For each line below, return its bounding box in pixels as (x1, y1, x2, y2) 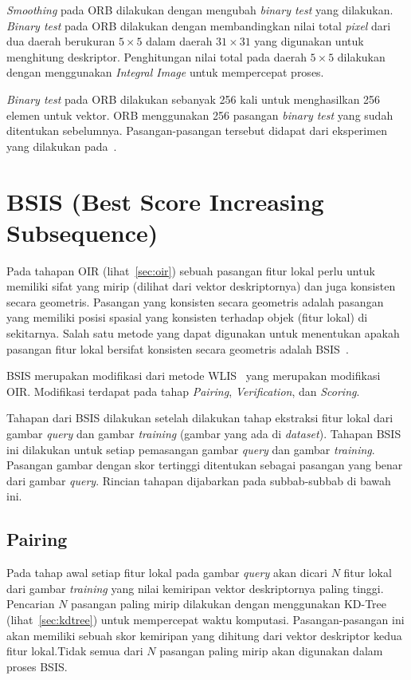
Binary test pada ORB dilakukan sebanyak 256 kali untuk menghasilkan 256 (6, 90, 381, 107)
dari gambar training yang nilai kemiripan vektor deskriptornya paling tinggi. (6, 579, 384, 596)
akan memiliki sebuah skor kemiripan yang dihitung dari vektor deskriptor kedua (6, 627, 402, 643)
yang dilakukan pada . (6, 137, 117, 154)
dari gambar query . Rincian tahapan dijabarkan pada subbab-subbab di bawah (6, 472, 391, 488)
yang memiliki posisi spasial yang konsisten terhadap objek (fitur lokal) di (6, 309, 368, 326)
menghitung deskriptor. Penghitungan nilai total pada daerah (6, 48, 307, 65)
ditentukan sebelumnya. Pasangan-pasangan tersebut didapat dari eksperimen (6, 122, 387, 139)
